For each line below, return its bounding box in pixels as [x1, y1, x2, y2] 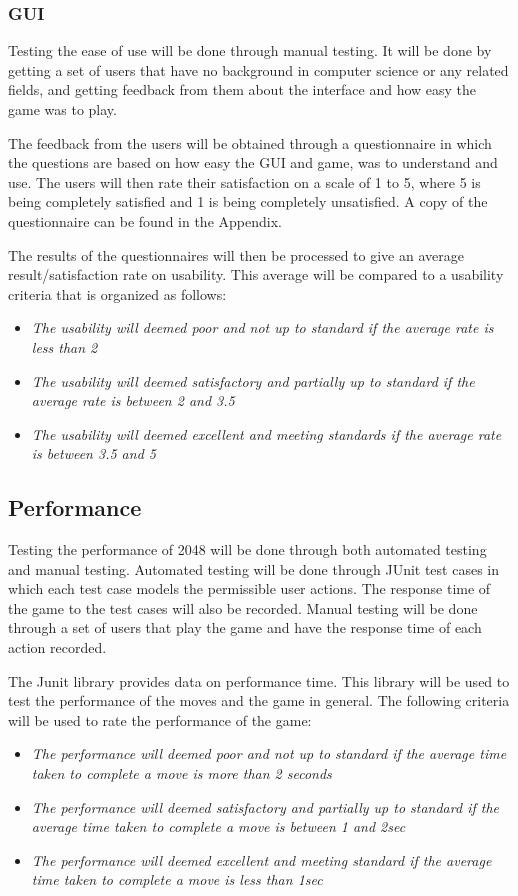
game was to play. [8, 99, 117, 119]
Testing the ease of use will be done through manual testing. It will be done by [8, 40, 492, 61]
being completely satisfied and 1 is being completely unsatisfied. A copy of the [8, 191, 488, 212]
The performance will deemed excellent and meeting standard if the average [31, 849, 492, 870]
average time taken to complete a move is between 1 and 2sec [31, 816, 406, 837]
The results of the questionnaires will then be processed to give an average [8, 244, 464, 265]
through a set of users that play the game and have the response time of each [8, 617, 482, 638]
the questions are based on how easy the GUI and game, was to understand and [8, 152, 498, 173]
